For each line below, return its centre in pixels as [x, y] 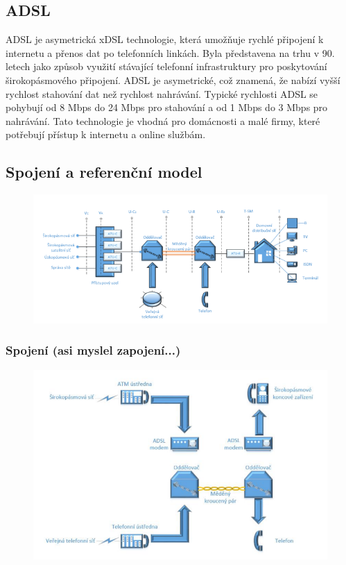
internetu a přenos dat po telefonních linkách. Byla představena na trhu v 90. [170, 52]
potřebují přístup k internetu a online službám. [106, 134]
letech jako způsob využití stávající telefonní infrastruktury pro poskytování [166, 66]
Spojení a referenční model [104, 172]
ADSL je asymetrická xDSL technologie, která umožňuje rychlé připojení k [165, 39]
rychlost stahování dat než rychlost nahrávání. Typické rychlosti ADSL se [162, 93]
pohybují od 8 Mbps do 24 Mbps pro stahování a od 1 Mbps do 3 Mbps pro [167, 107]
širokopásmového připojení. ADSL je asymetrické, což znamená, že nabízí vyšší [173, 79]
